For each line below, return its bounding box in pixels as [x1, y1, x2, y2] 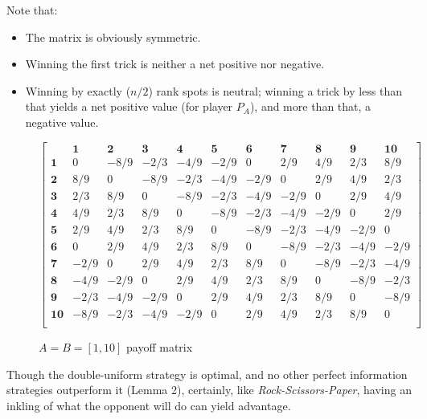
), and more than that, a [249, 98, 372, 115]
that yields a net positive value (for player [25, 98, 233, 115]
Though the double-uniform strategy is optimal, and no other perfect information [6, 365, 408, 382]
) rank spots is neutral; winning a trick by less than [148, 82, 403, 99]
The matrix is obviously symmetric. [25, 28, 201, 45]
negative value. [25, 113, 99, 130]
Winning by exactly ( [25, 82, 131, 99]
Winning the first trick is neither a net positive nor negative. [25, 55, 325, 72]
